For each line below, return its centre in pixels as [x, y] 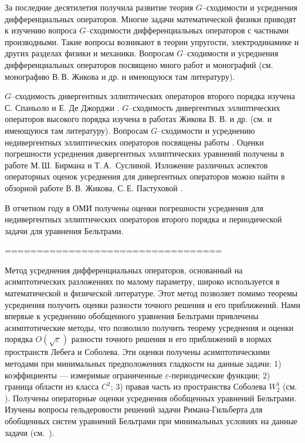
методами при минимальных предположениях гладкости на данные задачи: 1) [143, 363]
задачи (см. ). [30, 432]
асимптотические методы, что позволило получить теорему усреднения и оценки [149, 327]
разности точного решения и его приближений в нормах [172, 339]
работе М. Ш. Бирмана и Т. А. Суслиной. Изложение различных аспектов [136, 165]
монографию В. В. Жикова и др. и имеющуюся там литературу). [120, 76]
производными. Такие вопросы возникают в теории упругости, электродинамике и [152, 41]
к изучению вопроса [41, 30]
